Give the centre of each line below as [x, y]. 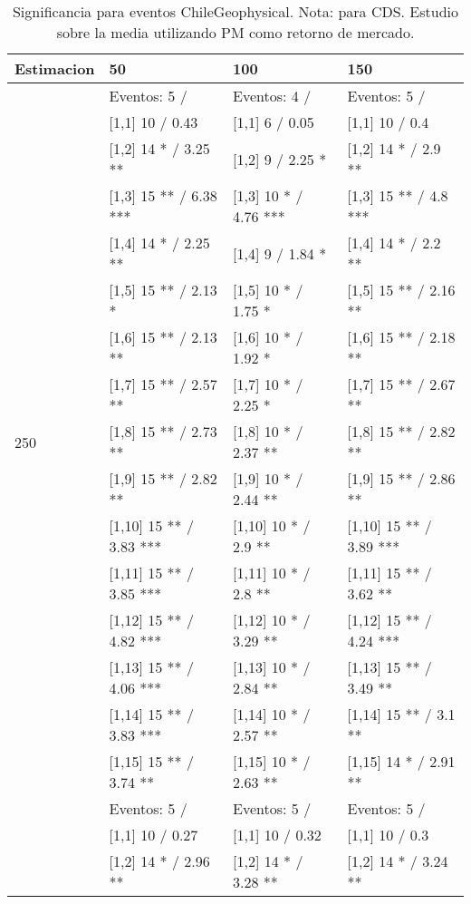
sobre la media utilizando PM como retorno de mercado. [235, 32]
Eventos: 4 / [272, 96]
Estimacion [55, 68]
